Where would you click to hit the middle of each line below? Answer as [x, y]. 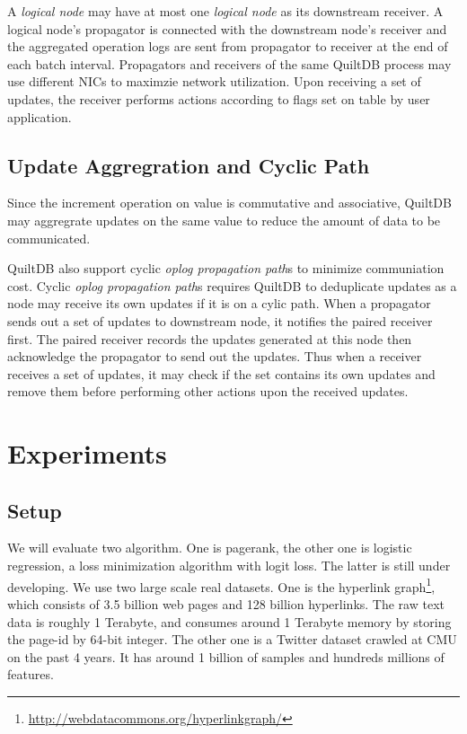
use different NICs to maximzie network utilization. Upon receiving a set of [214, 81]
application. [40, 116]
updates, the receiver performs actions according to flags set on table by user [219, 98]
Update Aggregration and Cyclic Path [189, 165]
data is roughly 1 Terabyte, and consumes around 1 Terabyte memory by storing [229, 621]
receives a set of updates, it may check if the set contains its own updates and [221, 373]
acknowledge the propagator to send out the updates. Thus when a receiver [215, 356]
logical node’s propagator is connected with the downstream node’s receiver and [227, 28]
